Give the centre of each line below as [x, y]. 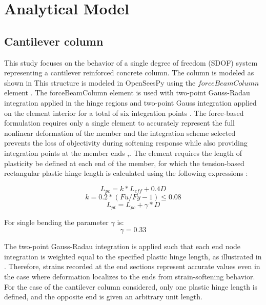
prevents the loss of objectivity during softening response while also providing [126, 143]
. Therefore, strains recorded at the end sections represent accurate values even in [132, 266]
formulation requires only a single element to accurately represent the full [120, 123]
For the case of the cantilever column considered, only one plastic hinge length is [131, 286]
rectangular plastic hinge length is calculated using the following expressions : [126, 173]
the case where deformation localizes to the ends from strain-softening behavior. [130, 276]
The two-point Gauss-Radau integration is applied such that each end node [122, 246]
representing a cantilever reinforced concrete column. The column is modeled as [129, 73]
